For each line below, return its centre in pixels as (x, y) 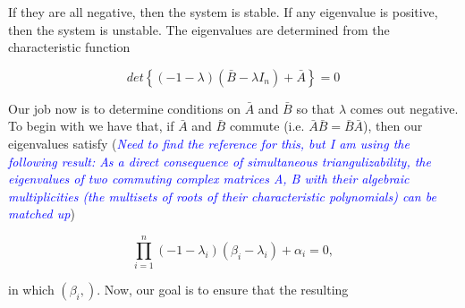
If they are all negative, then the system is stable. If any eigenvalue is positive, (223, 12)
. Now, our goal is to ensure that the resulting (223, 290)
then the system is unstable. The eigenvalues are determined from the (199, 29)
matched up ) (42, 214)
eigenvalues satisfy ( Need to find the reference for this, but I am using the (209, 143)
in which (31, 290)
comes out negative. (404, 108)
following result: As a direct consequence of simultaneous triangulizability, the (220, 161)
